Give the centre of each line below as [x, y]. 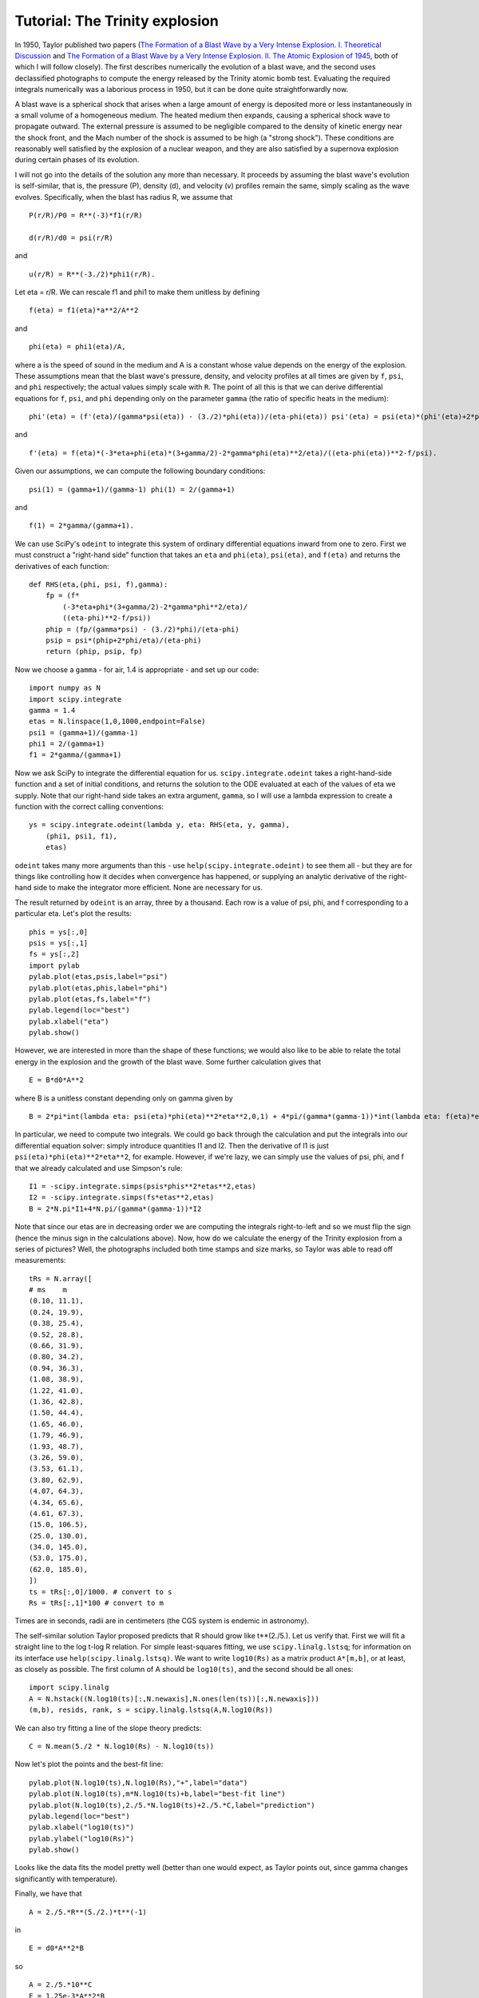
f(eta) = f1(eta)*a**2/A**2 [84, 310]
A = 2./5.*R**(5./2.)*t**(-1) [88, 1912]
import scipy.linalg [69, 1688]
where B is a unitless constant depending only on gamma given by [124, 1098]
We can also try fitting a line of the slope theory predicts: [108, 1728]
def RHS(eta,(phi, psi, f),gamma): [99, 585]
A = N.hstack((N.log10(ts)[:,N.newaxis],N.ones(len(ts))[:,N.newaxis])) [174, 1699]
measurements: [40, 1260]
